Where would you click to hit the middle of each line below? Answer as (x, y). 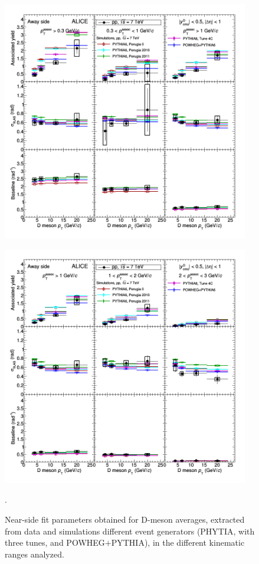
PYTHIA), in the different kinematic (178, 542)
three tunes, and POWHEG (55, 542)
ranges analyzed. (35, 554)
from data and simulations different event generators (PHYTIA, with (130, 531)
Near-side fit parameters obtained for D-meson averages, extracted (125, 519)
